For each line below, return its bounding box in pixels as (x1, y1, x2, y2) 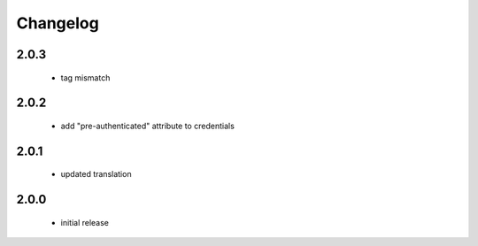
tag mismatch (60, 72, 111, 83)
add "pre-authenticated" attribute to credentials (60, 120, 235, 131)
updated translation (60, 169, 132, 180)
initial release (60, 217, 110, 227)
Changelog (16, 13, 99, 33)
